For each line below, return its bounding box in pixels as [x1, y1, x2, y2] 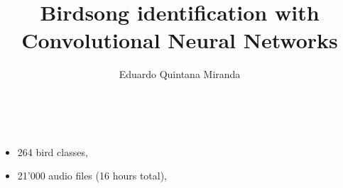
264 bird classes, [17, 144, 88, 159]
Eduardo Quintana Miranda [119, 67, 241, 82]
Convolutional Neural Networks [21, 26, 338, 55]
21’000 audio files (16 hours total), [17, 168, 168, 183]
